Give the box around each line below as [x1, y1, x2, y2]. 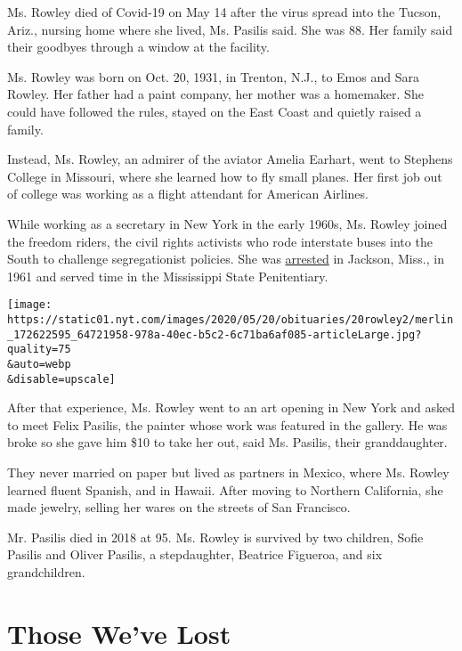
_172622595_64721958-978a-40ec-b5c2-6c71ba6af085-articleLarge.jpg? [7, 328, 422, 341]
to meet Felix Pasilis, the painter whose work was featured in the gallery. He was [7, 415, 448, 434]
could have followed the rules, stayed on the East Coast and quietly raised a [7, 102, 422, 120]
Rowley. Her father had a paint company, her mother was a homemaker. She [7, 85, 424, 103]
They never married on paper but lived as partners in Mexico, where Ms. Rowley [7, 463, 450, 482]
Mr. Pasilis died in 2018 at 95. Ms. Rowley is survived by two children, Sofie [7, 527, 424, 546]
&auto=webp [7, 357, 71, 370]
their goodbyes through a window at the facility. [7, 37, 270, 56]
